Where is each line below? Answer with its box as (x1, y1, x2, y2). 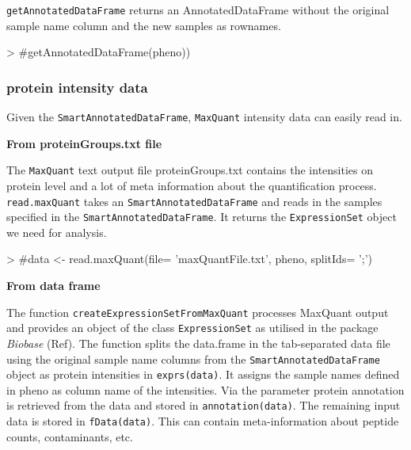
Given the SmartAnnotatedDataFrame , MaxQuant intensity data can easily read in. (6, 109, 402, 125)
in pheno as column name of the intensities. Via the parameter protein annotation (6, 381, 405, 398)
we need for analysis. (6, 223, 107, 240)
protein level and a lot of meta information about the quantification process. (6, 177, 377, 193)
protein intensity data (6, 77, 148, 97)
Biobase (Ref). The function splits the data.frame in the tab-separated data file (6, 334, 390, 351)
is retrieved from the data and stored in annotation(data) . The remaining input (6, 397, 401, 414)
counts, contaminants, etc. (6, 428, 133, 444)
